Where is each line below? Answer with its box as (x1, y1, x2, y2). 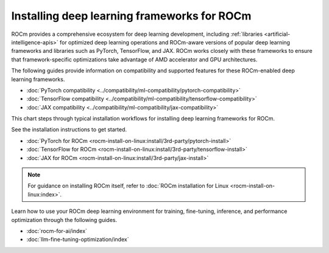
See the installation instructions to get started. (11, 126, 127, 133)
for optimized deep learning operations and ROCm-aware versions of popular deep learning (59, 38, 291, 46)
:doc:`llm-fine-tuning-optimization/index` (26, 236, 129, 243)
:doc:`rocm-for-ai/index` (26, 227, 88, 234)
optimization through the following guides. (11, 216, 118, 223)
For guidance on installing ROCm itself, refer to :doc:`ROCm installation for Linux (27, 182, 229, 190)
